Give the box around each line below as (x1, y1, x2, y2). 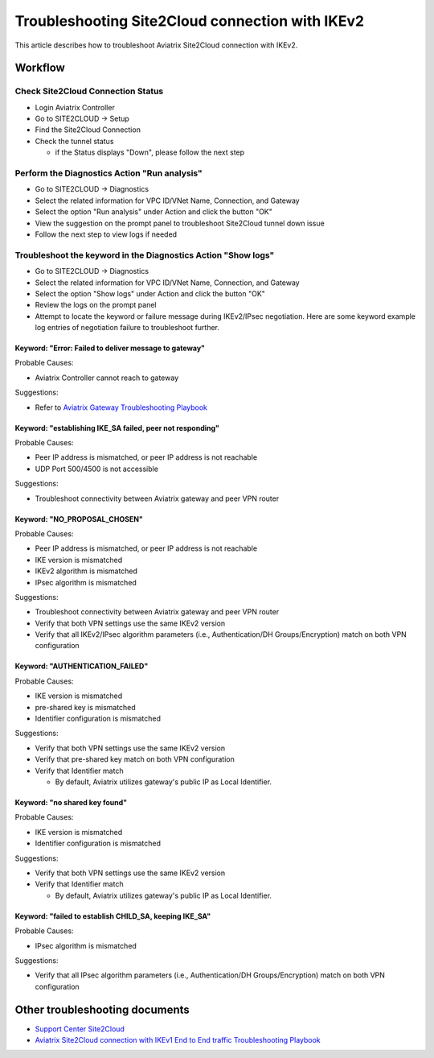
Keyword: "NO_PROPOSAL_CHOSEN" (14, 514, 144, 523)
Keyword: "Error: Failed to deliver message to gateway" (14, 343, 205, 353)
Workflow (14, 61, 66, 75)
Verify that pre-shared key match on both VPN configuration (35, 754, 235, 764)
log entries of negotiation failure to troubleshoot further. (35, 323, 220, 333)
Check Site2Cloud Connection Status (14, 85, 164, 97)
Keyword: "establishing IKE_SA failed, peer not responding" (14, 423, 220, 432)
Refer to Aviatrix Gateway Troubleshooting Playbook (35, 403, 208, 412)
